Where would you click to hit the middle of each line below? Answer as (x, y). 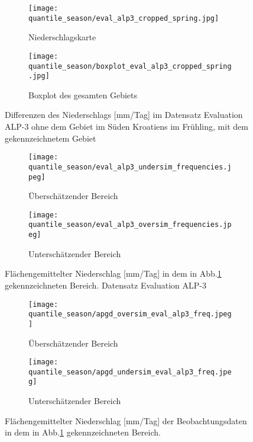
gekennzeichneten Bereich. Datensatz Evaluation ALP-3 (106, 285)
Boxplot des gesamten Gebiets (83, 95)
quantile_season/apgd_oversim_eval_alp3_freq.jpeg (130, 314)
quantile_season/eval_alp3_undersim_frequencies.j (130, 167)
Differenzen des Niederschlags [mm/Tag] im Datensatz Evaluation (124, 115)
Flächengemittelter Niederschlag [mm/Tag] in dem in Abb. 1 (113, 273)
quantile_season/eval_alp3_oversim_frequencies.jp (130, 225)
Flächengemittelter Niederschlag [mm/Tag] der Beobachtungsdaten (126, 420)
